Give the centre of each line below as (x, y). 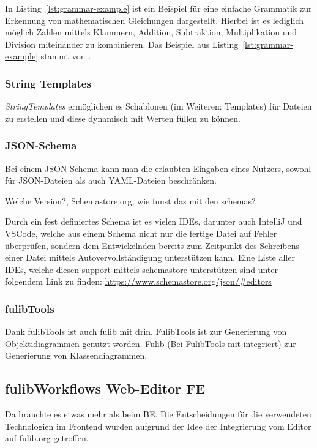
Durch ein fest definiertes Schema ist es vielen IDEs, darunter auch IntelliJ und (154, 221)
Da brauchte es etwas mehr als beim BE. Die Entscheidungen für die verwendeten (158, 414)
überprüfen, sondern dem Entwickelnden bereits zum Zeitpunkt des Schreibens (152, 245)
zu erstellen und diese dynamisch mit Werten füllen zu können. (123, 118)
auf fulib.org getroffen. (47, 438)
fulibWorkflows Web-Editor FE (105, 388)
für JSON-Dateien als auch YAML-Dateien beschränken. (111, 180)
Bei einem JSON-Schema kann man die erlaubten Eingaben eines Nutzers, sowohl (158, 168)
